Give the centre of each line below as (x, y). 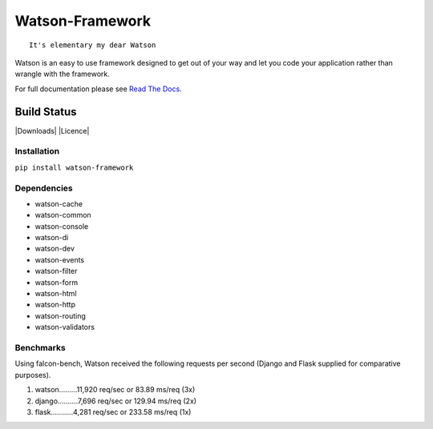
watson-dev (55, 249)
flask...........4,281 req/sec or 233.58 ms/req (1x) (113, 411)
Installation (37, 151)
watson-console (62, 226)
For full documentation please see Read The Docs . (98, 89)
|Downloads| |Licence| (52, 130)
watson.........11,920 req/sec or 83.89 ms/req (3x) (115, 390)
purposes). (33, 375)
